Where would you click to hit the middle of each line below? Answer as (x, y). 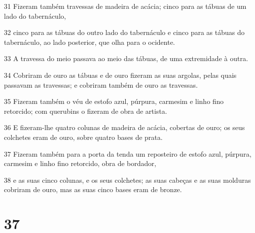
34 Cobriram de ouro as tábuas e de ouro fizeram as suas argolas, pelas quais (120, 75)
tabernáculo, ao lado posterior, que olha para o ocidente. (90, 42)
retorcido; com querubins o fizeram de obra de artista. (86, 111)
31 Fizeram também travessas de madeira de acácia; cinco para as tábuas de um (125, 6)
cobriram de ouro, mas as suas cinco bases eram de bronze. (93, 189)
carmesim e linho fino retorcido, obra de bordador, (80, 163)
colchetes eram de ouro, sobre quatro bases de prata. (83, 137)
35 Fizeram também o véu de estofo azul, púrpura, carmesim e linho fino (114, 101)
